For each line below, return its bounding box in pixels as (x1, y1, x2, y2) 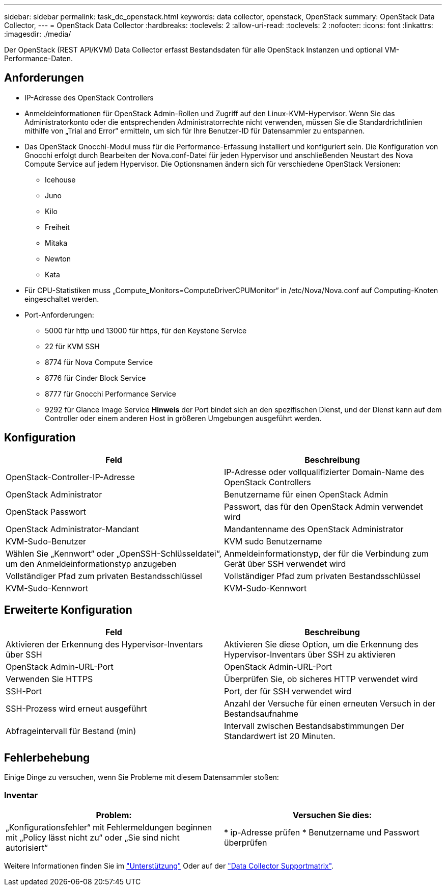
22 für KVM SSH (45, 342, 100, 351)
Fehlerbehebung (4, 751, 90, 764)
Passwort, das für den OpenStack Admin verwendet (224, 501, 423, 512)
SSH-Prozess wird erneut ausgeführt (6, 703, 147, 714)
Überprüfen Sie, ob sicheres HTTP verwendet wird (224, 673, 418, 684)
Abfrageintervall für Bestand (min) (6, 725, 136, 736)
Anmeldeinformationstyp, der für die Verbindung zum (224, 548, 429, 559)
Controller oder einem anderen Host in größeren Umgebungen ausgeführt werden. (45, 413, 322, 423)
